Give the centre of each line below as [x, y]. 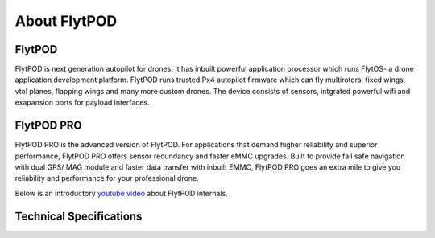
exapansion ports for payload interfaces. [82, 103]
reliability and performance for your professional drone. [107, 178]
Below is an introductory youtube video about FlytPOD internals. [122, 193]
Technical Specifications [79, 216]
